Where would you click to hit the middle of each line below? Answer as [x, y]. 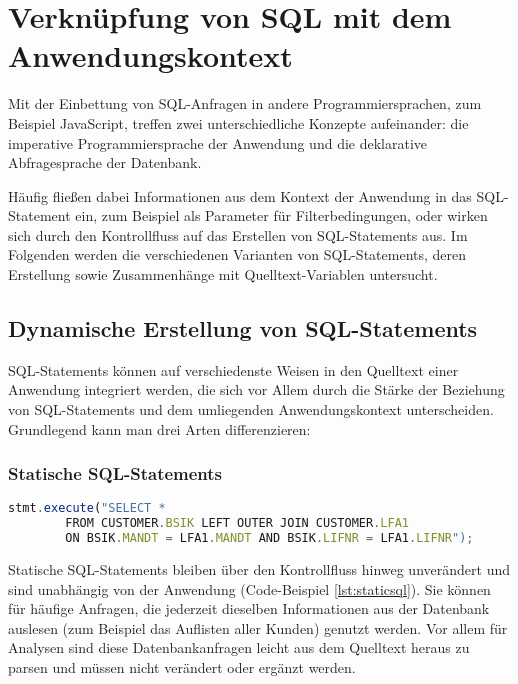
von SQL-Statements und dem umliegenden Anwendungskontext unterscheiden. [251, 409]
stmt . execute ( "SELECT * [87, 508]
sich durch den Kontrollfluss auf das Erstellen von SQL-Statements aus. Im [238, 234]
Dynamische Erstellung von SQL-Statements [243, 328]
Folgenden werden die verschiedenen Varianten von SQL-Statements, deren [237, 254]
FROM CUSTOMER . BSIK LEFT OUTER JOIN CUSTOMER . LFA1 [237, 523]
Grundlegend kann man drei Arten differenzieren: [159, 428]
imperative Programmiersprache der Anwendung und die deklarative [218, 142]
